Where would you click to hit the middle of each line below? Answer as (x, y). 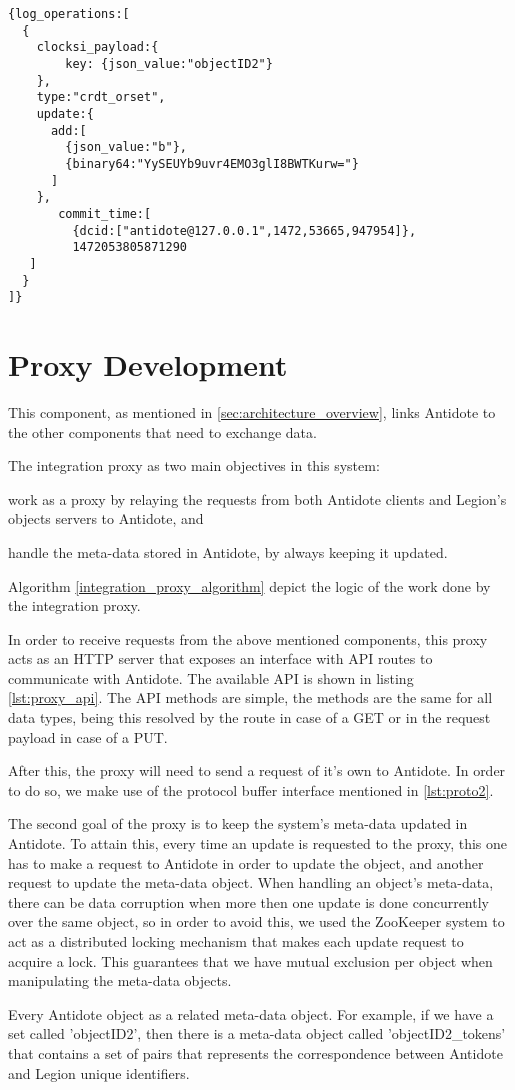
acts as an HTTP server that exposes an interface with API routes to (220, 658)
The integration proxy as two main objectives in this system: (194, 465)
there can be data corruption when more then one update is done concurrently (248, 901)
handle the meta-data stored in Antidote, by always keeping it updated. (228, 551)
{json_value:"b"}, (126, 147)
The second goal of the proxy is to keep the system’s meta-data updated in (238, 823)
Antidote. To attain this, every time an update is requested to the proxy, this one (257, 843)
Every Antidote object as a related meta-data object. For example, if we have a (251, 1013)
